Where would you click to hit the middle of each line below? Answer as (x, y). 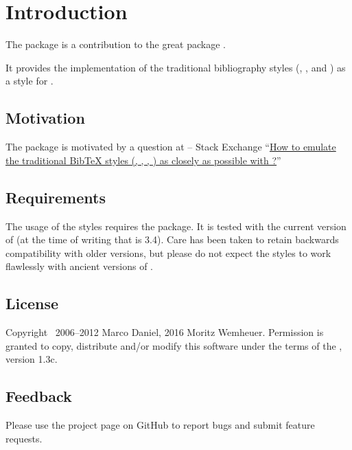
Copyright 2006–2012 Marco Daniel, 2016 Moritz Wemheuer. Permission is (165, 332)
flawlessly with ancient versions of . (79, 266)
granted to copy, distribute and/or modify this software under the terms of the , (174, 345)
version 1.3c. (32, 359)
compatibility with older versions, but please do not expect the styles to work (168, 252)
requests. (24, 438)
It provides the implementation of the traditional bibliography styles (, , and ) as (176, 67)
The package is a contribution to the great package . (116, 44)
